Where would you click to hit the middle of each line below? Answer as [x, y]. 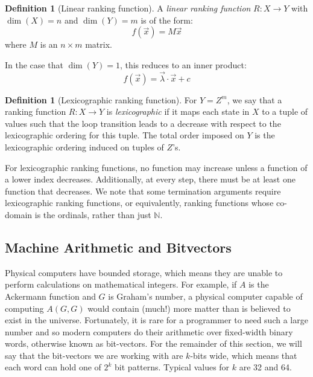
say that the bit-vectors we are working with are [94, 355]
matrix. [99, 44]
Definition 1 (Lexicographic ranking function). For [101, 99]
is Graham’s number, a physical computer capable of [205, 296]
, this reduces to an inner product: [183, 64]
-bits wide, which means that [244, 355]
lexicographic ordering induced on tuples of [84, 147]
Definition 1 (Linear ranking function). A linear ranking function [128, 8]
